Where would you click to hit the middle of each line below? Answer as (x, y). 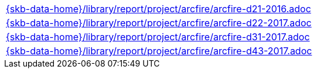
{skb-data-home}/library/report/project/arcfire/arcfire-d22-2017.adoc (159, 23)
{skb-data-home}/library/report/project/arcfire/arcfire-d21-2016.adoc (158, 9)
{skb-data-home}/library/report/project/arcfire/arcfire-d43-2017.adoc (159, 51)
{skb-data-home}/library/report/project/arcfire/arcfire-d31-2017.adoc (158, 37)
